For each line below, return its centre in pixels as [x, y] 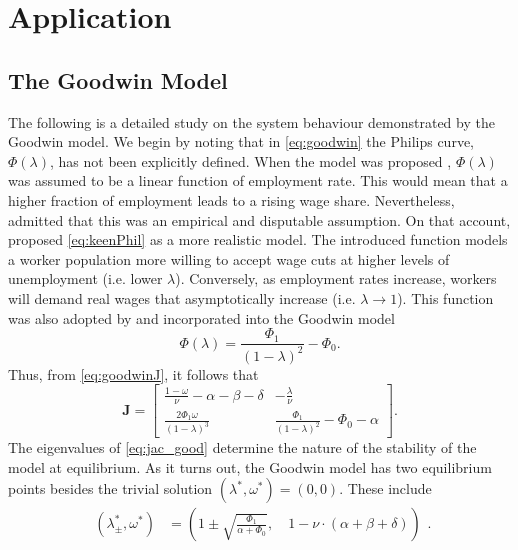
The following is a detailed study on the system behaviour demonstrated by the [251, 121]
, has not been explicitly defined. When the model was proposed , [250, 160]
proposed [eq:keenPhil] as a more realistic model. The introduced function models [258, 239]
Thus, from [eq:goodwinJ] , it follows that [133, 373]
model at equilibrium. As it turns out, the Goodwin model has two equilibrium [250, 466]
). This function [445, 297]
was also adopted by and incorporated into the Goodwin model [201, 317]
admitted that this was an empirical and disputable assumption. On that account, [259, 219]
